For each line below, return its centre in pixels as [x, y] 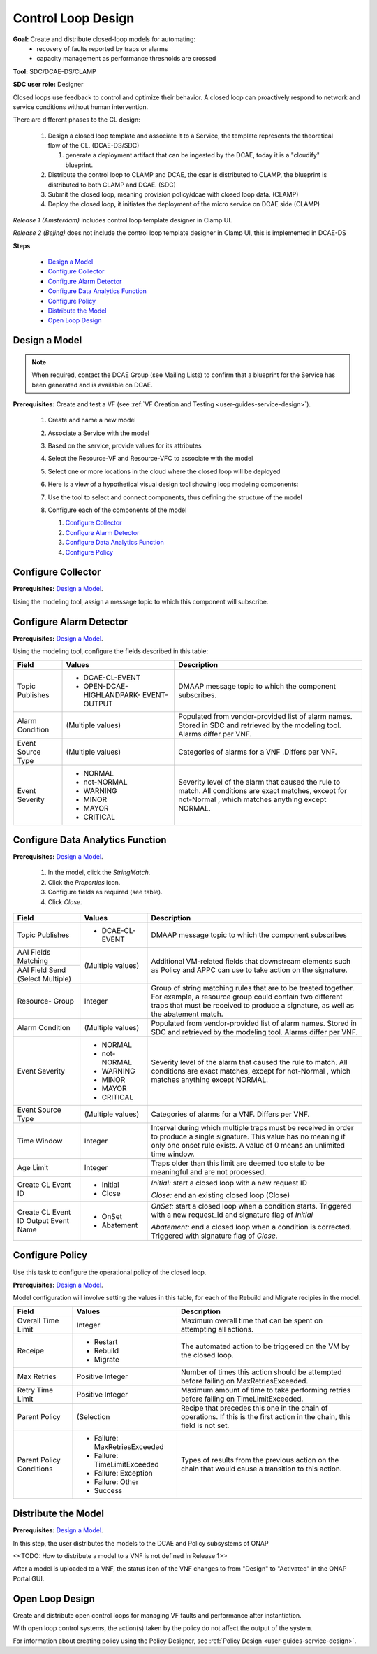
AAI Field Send [42, 970]
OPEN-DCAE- [106, 686]
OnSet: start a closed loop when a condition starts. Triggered [251, 1206]
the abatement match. [187, 1014]
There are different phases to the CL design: [76, 120]
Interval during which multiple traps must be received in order [252, 1128]
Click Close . [65, 901]
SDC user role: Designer [48, 85]
